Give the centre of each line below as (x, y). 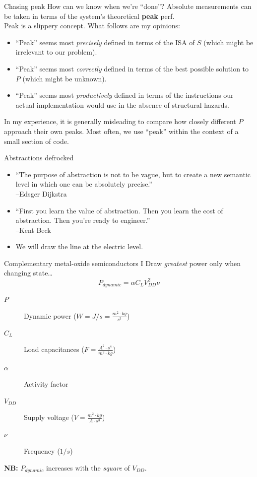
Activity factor (46, 384)
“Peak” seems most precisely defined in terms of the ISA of (105, 42)
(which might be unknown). (64, 78)
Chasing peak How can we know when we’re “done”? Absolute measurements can (128, 6)
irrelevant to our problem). (56, 52)
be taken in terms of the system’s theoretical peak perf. (89, 16)
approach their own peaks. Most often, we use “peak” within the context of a (121, 131)
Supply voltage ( (49, 417)
